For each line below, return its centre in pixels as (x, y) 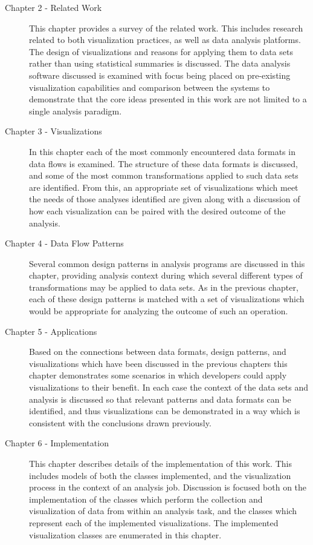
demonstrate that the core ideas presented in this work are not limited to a (168, 99)
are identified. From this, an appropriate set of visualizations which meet (164, 187)
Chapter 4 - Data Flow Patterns (64, 243)
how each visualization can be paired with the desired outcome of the (157, 210)
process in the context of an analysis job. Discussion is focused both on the (168, 487)
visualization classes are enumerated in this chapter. (125, 534)
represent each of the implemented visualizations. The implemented (154, 522)
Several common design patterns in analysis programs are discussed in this (167, 263)
